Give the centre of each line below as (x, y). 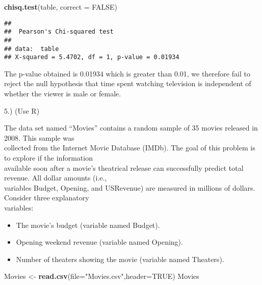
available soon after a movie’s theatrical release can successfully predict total (124, 167)
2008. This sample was (39, 137)
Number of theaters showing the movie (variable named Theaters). (120, 259)
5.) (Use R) (22, 110)
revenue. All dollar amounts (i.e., (56, 178)
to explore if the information (48, 158)
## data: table (32, 49)
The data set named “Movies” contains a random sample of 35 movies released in (131, 128)
